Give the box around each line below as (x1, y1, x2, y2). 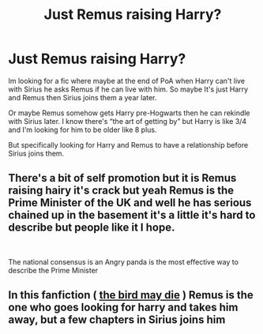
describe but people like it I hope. (8, 221, 175, 235)
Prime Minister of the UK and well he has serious (8, 196, 252, 210)
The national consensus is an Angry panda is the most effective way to (8, 257, 239, 266)
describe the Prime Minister (8, 265, 99, 275)
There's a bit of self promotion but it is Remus (8, 171, 237, 185)
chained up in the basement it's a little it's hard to (8, 208, 256, 222)
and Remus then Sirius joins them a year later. (8, 92, 157, 102)
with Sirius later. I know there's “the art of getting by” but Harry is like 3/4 (8, 116, 247, 126)
